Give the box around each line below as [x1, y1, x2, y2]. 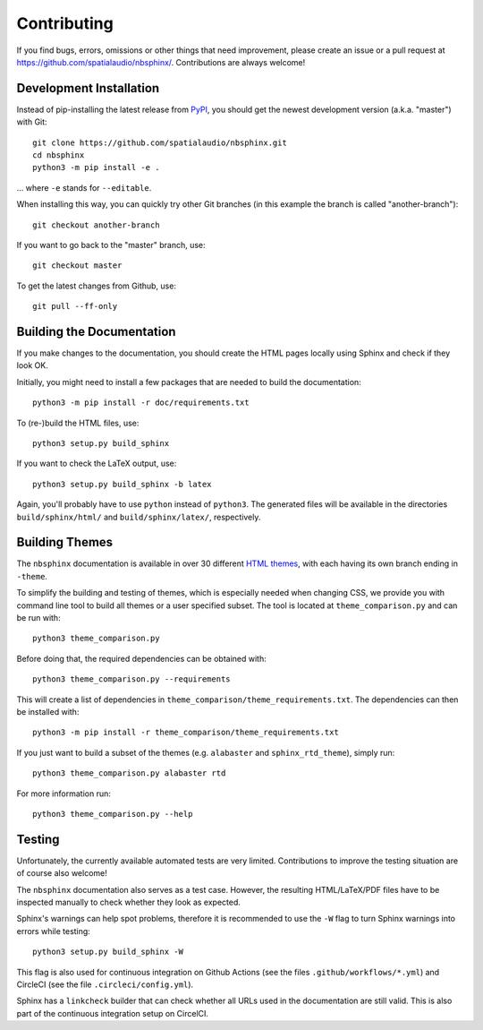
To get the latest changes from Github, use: [16, 280, 176, 291]
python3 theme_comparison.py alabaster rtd [32, 768, 226, 778]
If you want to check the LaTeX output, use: [16, 458, 177, 469]
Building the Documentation [16, 323, 176, 339]
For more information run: [16, 788, 111, 799]
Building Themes [16, 535, 114, 550]
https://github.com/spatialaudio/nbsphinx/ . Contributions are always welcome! [16, 56, 306, 67]
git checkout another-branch [32, 219, 160, 230]
